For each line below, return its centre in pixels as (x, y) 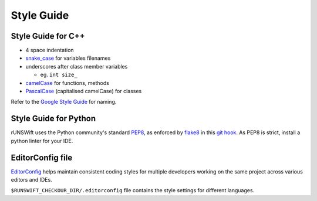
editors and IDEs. (31, 180)
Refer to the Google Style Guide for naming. (64, 102)
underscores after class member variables (77, 66)
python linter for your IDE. (42, 141)
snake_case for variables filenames (68, 58)
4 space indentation (50, 50)
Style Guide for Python (53, 119)
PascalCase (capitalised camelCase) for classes (84, 91)
